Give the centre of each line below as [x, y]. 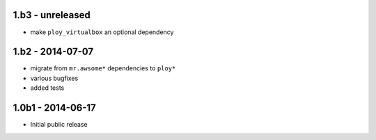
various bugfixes [54, 78]
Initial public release [59, 125]
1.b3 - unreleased [52, 15]
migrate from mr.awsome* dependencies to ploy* [103, 68]
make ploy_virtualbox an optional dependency [102, 32]
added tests [47, 88]
